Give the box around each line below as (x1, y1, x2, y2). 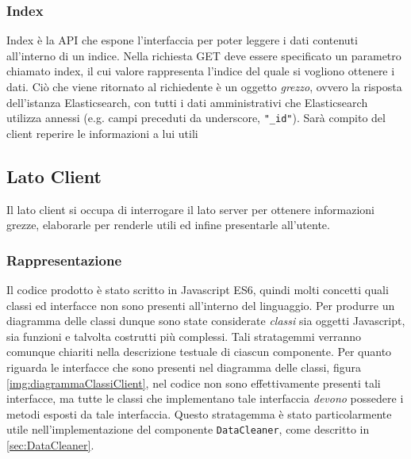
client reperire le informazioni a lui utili (6, 124, 198, 141)
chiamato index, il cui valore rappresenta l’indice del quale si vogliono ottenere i (6, 63, 395, 79)
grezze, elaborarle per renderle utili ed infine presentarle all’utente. (6, 216, 330, 233)
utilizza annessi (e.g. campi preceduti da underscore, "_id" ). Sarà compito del (6, 109, 386, 126)
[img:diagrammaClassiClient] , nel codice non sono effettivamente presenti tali (6, 374, 381, 391)
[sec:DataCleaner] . (6, 437, 94, 453)
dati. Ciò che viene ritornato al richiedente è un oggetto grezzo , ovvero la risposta (6, 78, 402, 94)
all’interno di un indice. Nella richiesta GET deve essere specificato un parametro (6, 47, 401, 63)
